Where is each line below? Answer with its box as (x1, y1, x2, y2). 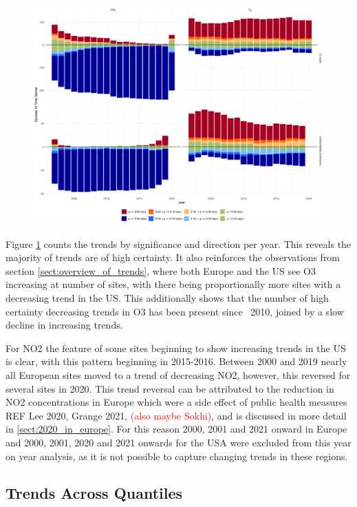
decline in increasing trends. (6, 318, 123, 332)
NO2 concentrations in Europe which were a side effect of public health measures (6, 395, 347, 409)
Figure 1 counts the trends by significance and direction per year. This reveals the (6, 236, 351, 251)
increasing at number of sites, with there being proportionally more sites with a (6, 277, 341, 291)
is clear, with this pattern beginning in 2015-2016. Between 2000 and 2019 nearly (6, 354, 347, 369)
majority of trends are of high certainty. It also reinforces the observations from (6, 250, 340, 265)
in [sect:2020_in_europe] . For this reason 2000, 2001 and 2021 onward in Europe (6, 422, 347, 436)
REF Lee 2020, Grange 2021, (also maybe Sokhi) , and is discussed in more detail (6, 408, 347, 422)
